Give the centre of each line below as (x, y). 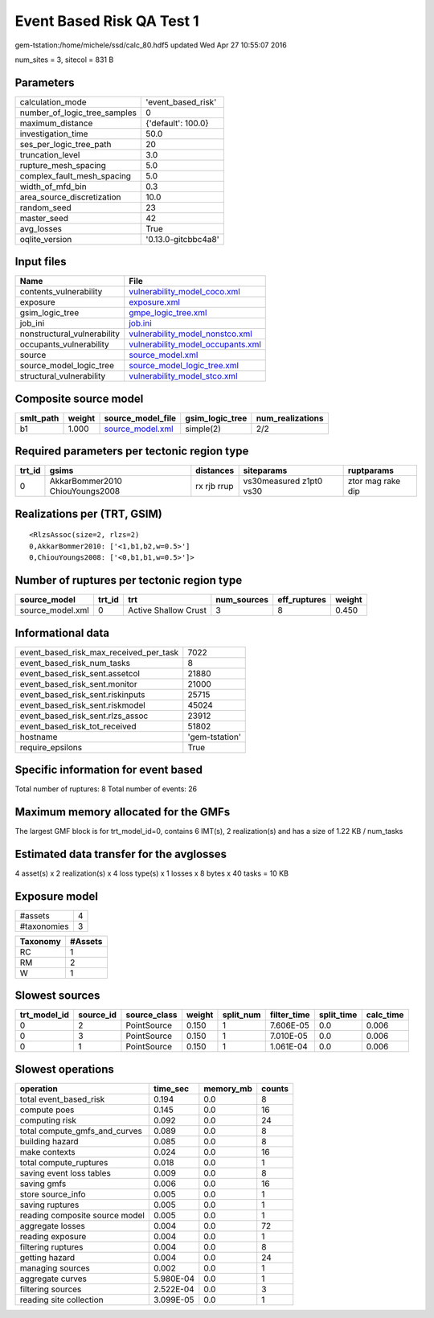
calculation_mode (53, 102)
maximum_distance (56, 123)
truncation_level (50, 154)
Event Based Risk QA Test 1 (107, 21)
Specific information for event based (109, 770)
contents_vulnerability (61, 292)
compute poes (47, 1110)
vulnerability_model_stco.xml (183, 376)
